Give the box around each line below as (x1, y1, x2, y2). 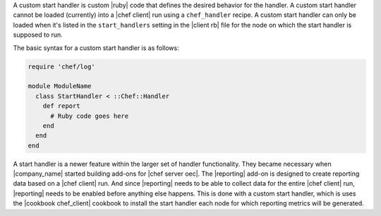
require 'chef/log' (28, 62, 95, 71)
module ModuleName (28, 82, 92, 90)
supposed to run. (13, 30, 63, 39)
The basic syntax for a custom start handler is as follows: (13, 43, 179, 52)
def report (42, 102, 80, 110)
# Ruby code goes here (50, 112, 129, 120)
